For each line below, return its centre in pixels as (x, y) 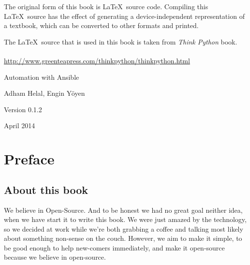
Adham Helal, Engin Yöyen (44, 93)
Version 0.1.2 (23, 109)
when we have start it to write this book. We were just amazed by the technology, (125, 219)
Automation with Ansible (42, 77)
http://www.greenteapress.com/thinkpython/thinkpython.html (97, 60)
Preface (29, 159)
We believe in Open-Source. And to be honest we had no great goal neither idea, (123, 210)
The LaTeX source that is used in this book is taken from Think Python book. (121, 41)
